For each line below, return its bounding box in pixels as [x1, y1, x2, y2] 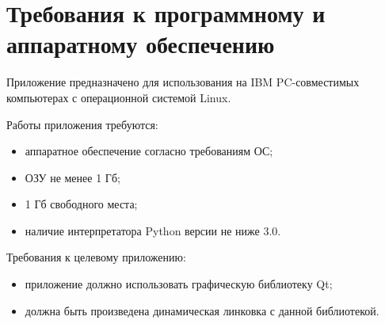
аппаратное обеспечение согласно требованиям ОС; [25, 143, 273, 159]
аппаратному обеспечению [6, 28, 275, 60]
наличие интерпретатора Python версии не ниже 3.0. [25, 222, 281, 238]
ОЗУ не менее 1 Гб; [25, 169, 120, 185]
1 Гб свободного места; [25, 196, 138, 212]
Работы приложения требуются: [6, 116, 158, 132]
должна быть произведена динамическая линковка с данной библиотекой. [25, 302, 379, 318]
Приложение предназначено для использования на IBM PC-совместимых [6, 74, 360, 90]
